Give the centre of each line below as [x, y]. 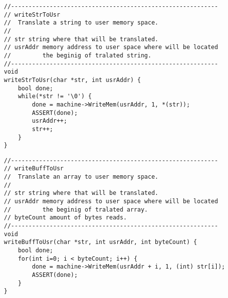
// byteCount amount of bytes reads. [65, 218]
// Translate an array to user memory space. [81, 177]
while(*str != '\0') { [55, 96]
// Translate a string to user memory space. [81, 23]
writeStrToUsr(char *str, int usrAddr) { [73, 80]
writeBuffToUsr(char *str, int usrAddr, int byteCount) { [101, 242]
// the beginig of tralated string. [78, 55]
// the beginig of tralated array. [76, 209]
